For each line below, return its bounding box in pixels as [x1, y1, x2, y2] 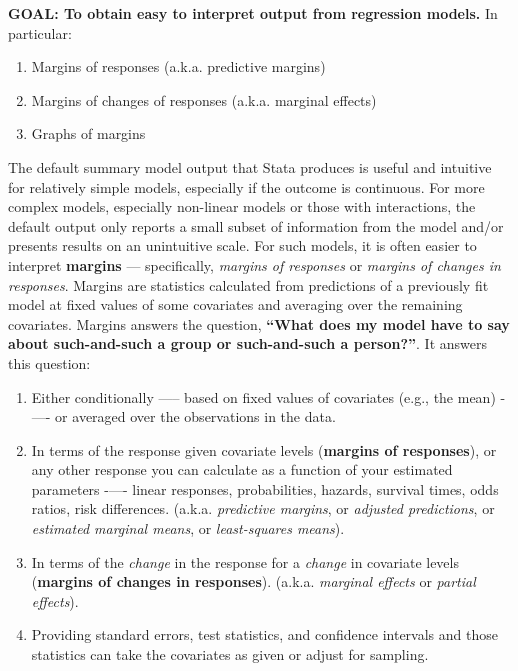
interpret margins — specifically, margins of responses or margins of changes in [8, 254, 501, 275]
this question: [8, 352, 91, 373]
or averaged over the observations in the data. [55, 406, 336, 427]
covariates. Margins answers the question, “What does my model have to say [8, 313, 510, 334]
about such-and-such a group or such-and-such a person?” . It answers [8, 333, 487, 354]
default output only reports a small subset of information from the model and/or [8, 215, 504, 236]
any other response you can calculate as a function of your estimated [31, 459, 453, 480]
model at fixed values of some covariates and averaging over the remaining [8, 294, 463, 315]
